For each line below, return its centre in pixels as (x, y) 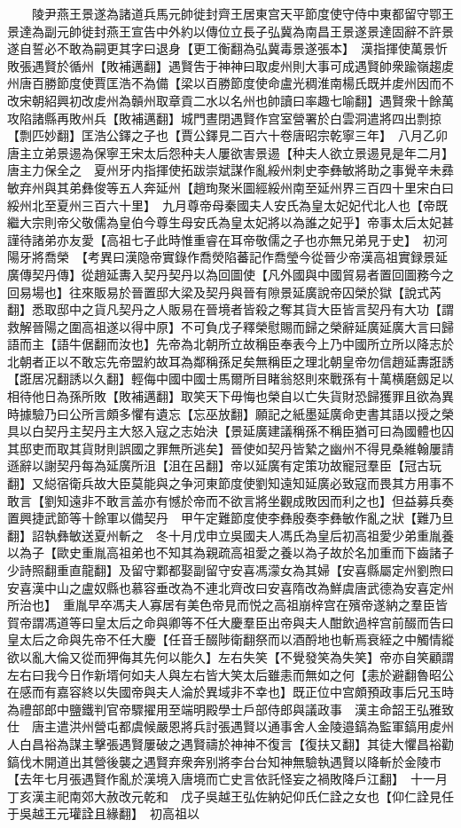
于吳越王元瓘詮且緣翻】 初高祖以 (103, 813)
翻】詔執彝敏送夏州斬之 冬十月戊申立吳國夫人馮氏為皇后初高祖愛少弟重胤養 (230, 535)
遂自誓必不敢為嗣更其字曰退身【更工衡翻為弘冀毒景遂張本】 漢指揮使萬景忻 (227, 48)
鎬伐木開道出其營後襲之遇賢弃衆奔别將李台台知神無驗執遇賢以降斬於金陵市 (224, 761)
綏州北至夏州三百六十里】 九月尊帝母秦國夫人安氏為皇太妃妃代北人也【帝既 (227, 205)
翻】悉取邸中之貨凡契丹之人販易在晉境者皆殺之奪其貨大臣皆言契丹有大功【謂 (230, 309)
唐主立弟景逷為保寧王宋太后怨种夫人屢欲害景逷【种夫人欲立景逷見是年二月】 (230, 152)
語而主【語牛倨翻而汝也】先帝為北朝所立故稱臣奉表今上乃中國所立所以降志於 (230, 344)
